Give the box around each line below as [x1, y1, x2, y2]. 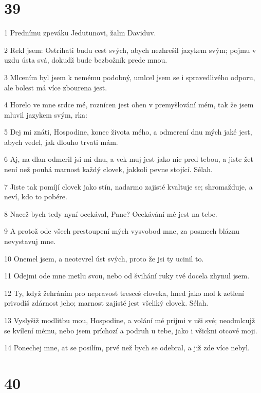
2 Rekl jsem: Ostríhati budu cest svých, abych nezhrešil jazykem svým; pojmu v [4, 44, 256, 55]
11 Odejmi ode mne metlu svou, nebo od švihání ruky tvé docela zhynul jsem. [4, 270, 250, 281]
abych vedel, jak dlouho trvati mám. [4, 136, 118, 147]
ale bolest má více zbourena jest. [4, 82, 107, 92]
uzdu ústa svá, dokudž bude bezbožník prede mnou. [4, 54, 167, 65]
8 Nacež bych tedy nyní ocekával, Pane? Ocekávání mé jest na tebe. [4, 208, 217, 219]
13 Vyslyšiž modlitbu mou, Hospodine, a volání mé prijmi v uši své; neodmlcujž [4, 315, 255, 325]
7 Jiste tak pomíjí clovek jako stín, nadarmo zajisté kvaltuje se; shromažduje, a [4, 181, 253, 192]
